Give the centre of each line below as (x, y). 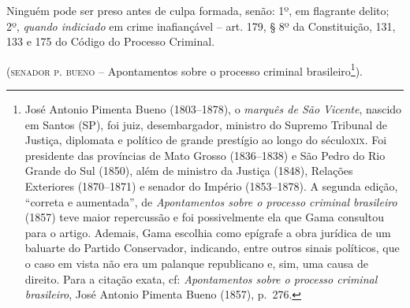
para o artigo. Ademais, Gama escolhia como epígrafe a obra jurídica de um (208, 232)
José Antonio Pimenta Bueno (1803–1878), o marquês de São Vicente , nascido (213, 109)
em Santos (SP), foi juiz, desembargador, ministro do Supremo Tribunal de (206, 124)
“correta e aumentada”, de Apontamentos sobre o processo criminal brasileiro (211, 201)
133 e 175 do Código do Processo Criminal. (111, 41)
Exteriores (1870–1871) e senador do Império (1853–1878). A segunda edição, (211, 186)
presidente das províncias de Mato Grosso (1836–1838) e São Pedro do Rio (205, 155)
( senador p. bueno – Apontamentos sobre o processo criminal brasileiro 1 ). (185, 69)
